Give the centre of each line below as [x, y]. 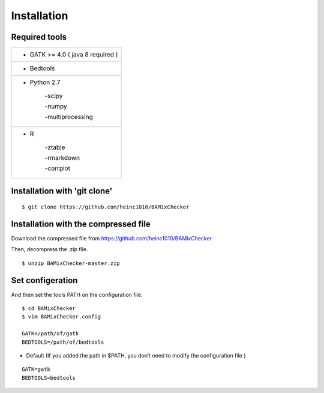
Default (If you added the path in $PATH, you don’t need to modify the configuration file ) [136, 356]
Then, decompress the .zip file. [49, 249]
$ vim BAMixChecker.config [61, 317]
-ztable [55, 147]
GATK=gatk [36, 369]
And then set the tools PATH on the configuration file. [77, 294]
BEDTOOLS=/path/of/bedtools [63, 342]
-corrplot [57, 168]
